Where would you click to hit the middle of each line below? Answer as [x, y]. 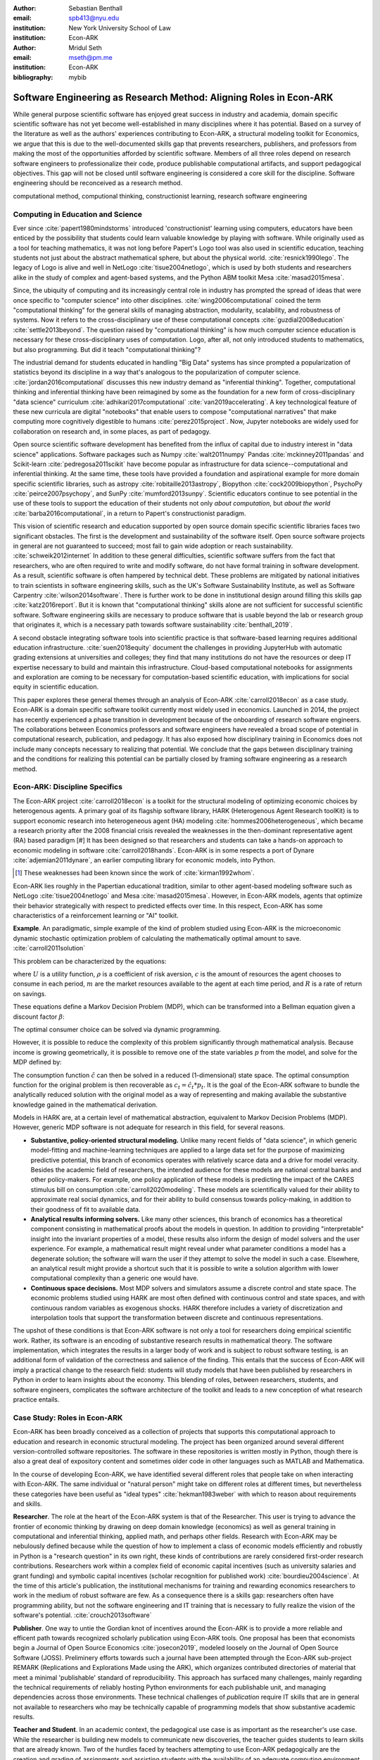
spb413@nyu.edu [94, 18]
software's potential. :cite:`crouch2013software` [82, 1615]
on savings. [30, 993]
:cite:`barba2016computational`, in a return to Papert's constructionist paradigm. [129, 513]
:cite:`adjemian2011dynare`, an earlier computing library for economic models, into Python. [144, 860]
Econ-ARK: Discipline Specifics [68, 787]
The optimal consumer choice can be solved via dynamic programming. [117, 1029]
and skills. [27, 1504]
